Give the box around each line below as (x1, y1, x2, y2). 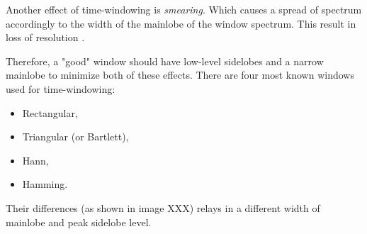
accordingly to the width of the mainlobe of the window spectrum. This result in (6, 16, 356, 30)
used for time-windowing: (6, 81, 115, 96)
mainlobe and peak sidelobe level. (6, 214, 152, 229)
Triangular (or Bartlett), (22, 129, 129, 144)
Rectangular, (22, 105, 78, 120)
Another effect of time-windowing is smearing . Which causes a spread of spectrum (6, 2, 362, 16)
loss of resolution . (6, 30, 85, 45)
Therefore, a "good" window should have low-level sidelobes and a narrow (6, 53, 324, 68)
